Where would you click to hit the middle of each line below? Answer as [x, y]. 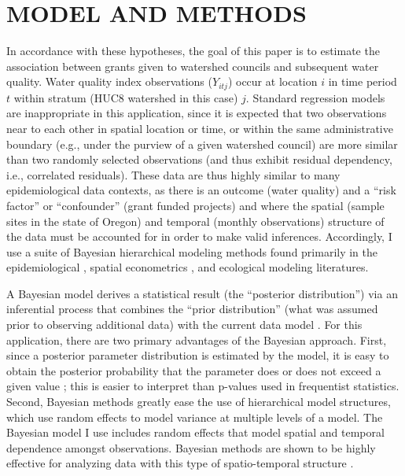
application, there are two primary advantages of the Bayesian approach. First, [197, 339]
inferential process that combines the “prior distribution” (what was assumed [192, 309]
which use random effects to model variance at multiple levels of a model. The [195, 417]
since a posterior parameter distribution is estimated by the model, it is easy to [198, 355]
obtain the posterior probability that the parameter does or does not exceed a [194, 370]
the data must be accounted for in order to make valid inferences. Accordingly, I [199, 236]
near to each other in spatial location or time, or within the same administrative [200, 128]
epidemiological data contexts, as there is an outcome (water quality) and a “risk [201, 190]
